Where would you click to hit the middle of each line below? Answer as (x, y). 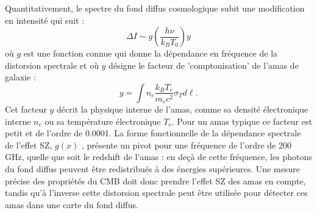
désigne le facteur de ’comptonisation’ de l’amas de (204, 65)
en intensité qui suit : (45, 20)
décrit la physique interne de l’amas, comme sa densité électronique (183, 109)
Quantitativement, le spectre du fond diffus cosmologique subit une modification (155, 8)
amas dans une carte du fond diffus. (72, 204)
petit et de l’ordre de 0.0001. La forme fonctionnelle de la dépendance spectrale (153, 133)
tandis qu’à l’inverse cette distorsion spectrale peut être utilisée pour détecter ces (156, 193)
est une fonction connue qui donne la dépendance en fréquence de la (151, 53)
